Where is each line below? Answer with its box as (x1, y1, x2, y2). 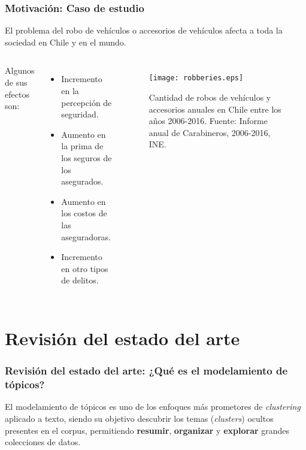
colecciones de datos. (5, 436, 81, 448)
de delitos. (61, 274, 99, 286)
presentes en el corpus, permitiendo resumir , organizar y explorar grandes (5, 424, 290, 436)
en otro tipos (61, 262, 108, 274)
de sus (5, 76, 28, 88)
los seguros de (61, 151, 112, 164)
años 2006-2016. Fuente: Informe (149, 114, 268, 127)
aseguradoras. (61, 230, 111, 243)
